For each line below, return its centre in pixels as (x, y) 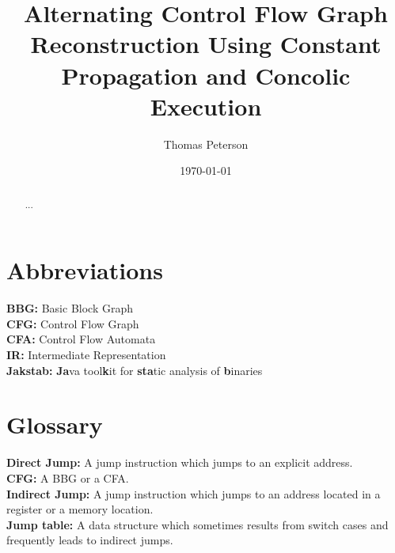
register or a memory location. (80, 509)
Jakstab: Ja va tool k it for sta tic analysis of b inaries (135, 370)
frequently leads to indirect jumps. (90, 540)
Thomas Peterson (206, 144)
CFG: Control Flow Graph (73, 323)
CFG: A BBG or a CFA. (68, 477)
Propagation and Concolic (206, 75)
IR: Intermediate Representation (86, 355)
